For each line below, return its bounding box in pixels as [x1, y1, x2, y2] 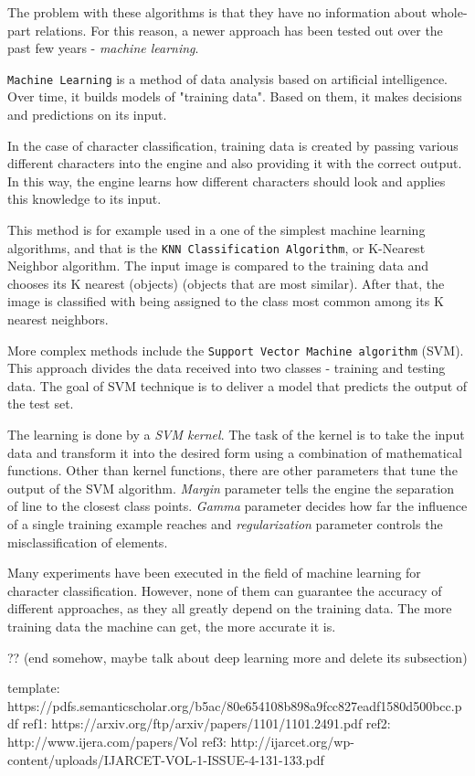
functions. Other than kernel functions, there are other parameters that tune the [7, 461, 458, 480]
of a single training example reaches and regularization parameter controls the [7, 515, 443, 534]
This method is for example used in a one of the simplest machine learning [7, 220, 426, 239]
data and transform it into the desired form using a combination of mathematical [7, 442, 462, 462]
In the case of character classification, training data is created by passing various [7, 135, 459, 154]
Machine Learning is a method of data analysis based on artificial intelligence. [7, 69, 449, 88]
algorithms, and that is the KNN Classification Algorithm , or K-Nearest [7, 238, 426, 257]
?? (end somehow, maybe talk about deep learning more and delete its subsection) [7, 647, 468, 666]
